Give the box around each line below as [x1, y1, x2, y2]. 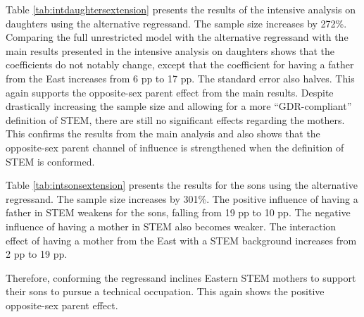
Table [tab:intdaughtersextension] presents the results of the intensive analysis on [6, 2, 356, 16]
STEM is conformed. [6, 154, 95, 168]
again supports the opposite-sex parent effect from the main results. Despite [6, 85, 334, 99]
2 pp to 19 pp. [6, 247, 68, 261]
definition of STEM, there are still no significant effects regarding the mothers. [6, 112, 345, 127]
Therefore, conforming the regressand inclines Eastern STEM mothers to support [6, 270, 356, 285]
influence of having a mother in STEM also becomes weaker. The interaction [6, 218, 337, 233]
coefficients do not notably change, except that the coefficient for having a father [6, 57, 354, 72]
